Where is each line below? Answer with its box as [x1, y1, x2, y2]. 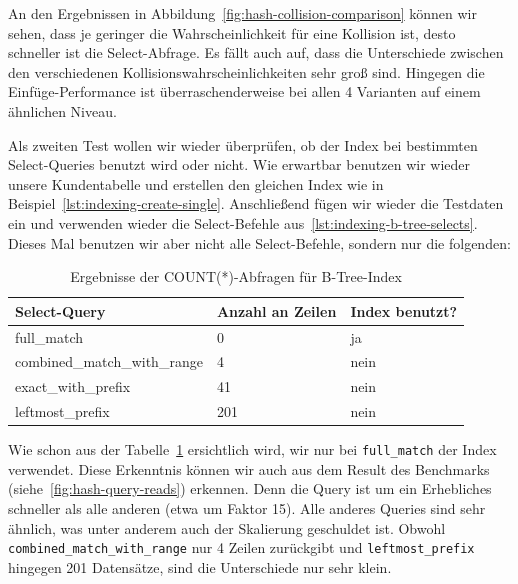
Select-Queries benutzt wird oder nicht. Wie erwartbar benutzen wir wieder [8, 154, 470, 175]
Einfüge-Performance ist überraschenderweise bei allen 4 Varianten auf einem [8, 81, 481, 102]
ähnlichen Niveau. [8, 100, 117, 121]
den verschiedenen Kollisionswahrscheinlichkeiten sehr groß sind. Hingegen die [8, 61, 485, 82]
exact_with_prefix [15, 376, 131, 397]
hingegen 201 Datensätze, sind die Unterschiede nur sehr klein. [8, 556, 392, 577]
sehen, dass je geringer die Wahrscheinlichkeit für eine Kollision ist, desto [8, 22, 456, 43]
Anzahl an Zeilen [216, 300, 337, 321]
